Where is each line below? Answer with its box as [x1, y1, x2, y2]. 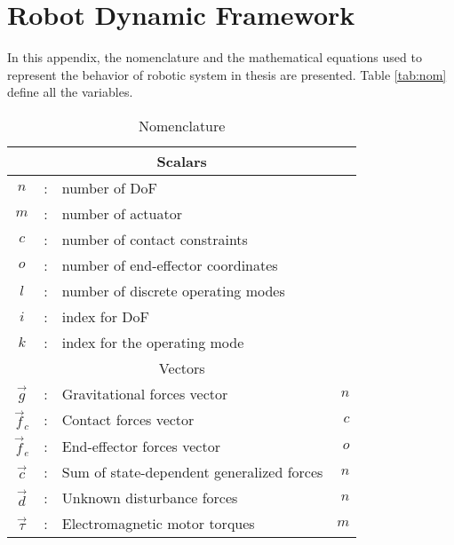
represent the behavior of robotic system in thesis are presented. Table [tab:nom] [7, 65, 447, 83]
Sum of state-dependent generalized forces [61, 461, 323, 482]
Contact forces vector [61, 409, 195, 430]
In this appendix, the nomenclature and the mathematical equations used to [7, 48, 422, 67]
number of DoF [61, 177, 157, 198]
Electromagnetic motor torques [61, 512, 255, 533]
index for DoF [61, 305, 150, 327]
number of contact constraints [61, 228, 248, 249]
